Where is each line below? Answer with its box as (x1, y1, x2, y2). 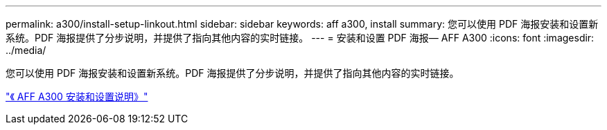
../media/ (6, 44, 46, 56)
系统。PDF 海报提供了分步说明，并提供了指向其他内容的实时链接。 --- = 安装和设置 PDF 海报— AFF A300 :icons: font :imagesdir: (6, 32, 595, 44)
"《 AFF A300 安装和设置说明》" (6, 91, 148, 102)
